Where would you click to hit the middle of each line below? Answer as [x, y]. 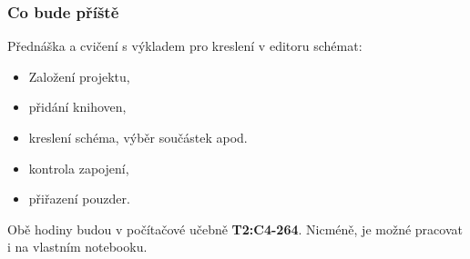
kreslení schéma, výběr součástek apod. [138, 137]
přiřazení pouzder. [79, 199]
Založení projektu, [79, 76]
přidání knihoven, [77, 107]
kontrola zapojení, [79, 168]
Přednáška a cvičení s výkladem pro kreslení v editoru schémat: [185, 46]
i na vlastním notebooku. [77, 247]
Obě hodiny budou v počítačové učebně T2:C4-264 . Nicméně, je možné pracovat [235, 229]
